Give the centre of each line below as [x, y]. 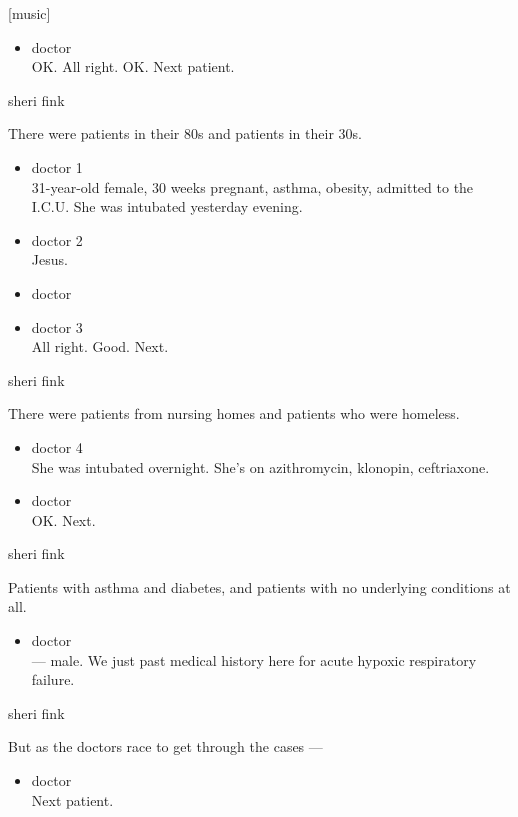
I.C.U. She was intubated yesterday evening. [167, 206]
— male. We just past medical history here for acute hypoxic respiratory [254, 659]
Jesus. [49, 259]
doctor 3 [57, 326]
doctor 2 [57, 239]
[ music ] [29, 13]
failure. [53, 679]
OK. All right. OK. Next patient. [133, 66]
